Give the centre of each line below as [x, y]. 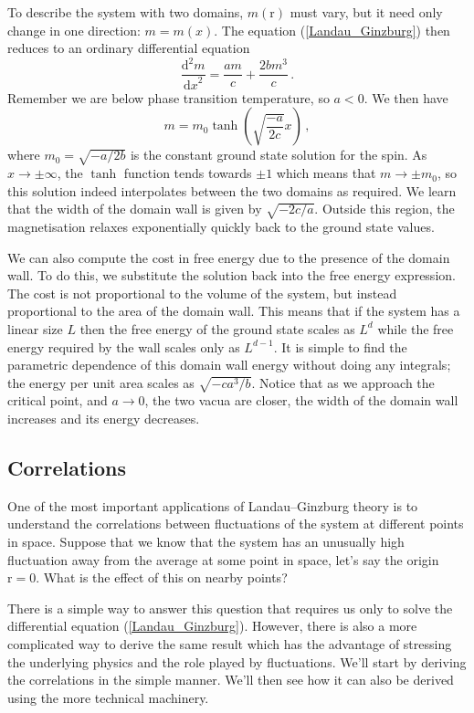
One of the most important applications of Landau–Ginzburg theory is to [213, 505]
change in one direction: [74, 30]
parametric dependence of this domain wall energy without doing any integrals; [229, 365]
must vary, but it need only [366, 12]
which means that [326, 173]
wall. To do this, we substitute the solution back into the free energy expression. [232, 275]
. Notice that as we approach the [343, 382]
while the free [416, 328]
